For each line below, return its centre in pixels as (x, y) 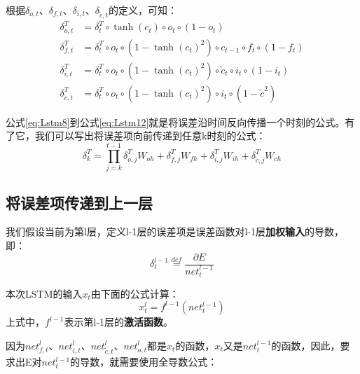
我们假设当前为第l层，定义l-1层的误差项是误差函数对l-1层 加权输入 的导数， (175, 231)
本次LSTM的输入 (44, 293)
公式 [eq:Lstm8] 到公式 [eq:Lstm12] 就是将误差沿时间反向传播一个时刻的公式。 (175, 122)
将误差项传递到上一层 (79, 202)
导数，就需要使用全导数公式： (149, 362)
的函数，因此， (306, 345)
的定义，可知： (143, 10)
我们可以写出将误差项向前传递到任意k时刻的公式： (150, 136)
